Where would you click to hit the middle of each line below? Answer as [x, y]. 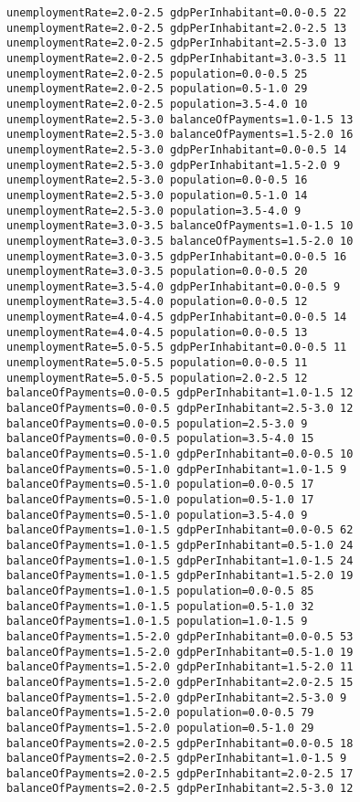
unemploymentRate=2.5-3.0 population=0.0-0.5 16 [157, 180]
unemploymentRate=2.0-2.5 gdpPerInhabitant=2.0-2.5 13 [177, 28]
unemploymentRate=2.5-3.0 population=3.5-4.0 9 [154, 211]
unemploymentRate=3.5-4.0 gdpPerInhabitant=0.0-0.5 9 [174, 286]
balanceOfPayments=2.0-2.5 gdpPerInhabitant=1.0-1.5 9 [177, 759]
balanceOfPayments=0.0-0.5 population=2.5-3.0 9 [157, 423]
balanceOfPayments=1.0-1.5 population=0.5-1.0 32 [160, 606]
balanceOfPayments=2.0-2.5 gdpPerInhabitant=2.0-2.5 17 [180, 773]
